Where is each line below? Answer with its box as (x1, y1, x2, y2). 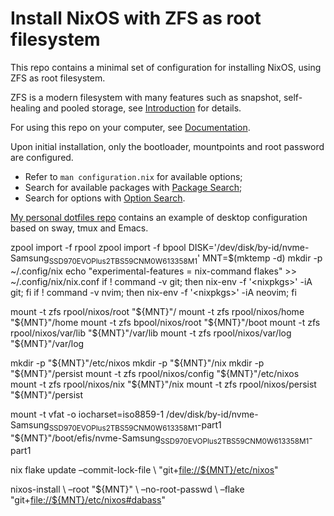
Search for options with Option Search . (24, 192, 186, 204)
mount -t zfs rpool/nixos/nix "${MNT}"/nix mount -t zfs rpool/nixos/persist (10, 378, 317, 390)
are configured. (10, 151, 74, 163)
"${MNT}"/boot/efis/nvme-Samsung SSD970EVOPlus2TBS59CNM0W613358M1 (10, 432, 310, 446)
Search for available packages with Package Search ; (24, 181, 243, 193)
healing (10, 102, 42, 114)
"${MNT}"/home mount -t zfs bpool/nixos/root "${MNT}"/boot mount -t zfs (10, 316, 321, 328)
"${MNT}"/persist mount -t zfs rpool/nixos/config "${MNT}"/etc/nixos (10, 367, 300, 379)
